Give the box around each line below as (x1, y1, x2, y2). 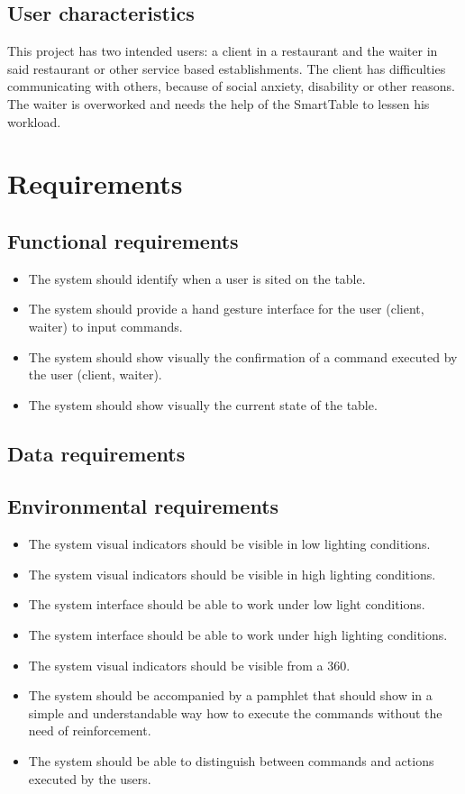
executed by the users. (28, 769, 151, 788)
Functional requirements (7, 226, 239, 254)
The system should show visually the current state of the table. (28, 395, 378, 414)
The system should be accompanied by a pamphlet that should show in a (28, 686, 433, 705)
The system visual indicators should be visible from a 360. (28, 655, 351, 674)
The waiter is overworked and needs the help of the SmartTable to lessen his (7, 94, 430, 113)
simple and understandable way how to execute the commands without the (28, 703, 442, 722)
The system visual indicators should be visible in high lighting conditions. (28, 564, 436, 583)
